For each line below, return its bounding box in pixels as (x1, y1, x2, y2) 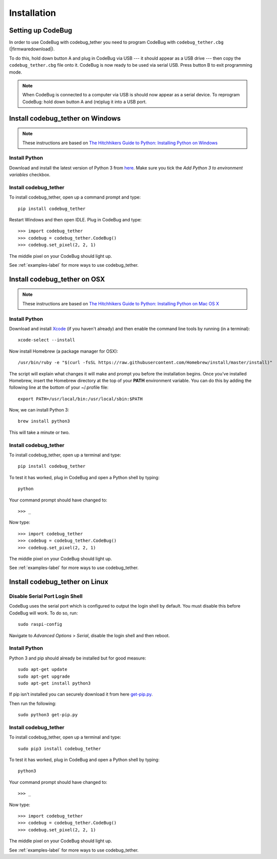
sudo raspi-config (18, 621, 63, 627)
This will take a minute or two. (9, 429, 70, 435)
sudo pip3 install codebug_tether (18, 746, 101, 751)
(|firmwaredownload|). (9, 46, 55, 52)
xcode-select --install (18, 337, 75, 343)
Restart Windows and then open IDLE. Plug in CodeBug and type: (9, 217, 142, 223)
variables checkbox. (9, 172, 51, 178)
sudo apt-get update (18, 667, 68, 672)
